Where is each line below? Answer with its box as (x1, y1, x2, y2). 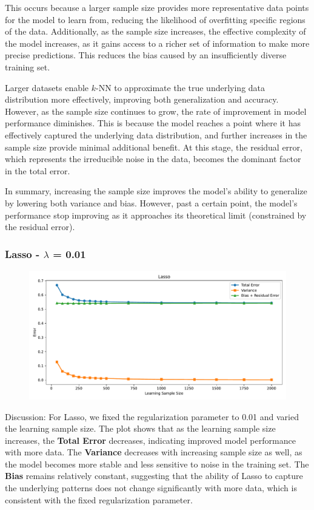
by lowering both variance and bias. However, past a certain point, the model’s (5, 196, 298, 209)
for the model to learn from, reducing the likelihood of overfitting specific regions (5, 13, 306, 25)
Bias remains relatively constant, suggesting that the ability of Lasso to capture (5, 469, 303, 482)
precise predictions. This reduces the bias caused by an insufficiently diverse (5, 49, 287, 61)
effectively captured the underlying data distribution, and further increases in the (5, 128, 307, 141)
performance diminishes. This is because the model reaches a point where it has (5, 117, 301, 129)
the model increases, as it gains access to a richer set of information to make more (5, 36, 310, 49)
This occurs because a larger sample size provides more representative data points (5, 1, 309, 13)
